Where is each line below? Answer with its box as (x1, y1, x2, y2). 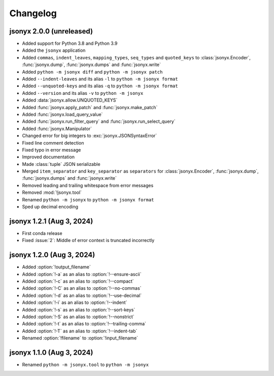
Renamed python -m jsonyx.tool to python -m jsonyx (22, 362, 149, 368)
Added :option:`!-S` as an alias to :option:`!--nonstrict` (22, 314, 134, 320)
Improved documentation (22, 154, 75, 160)
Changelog (9, 8, 57, 19)
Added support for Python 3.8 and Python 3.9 (22, 41, 118, 47)
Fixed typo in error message (22, 147, 81, 153)
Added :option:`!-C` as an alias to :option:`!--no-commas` (22, 285, 142, 291)
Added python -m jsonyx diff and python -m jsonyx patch (22, 69, 163, 75)
